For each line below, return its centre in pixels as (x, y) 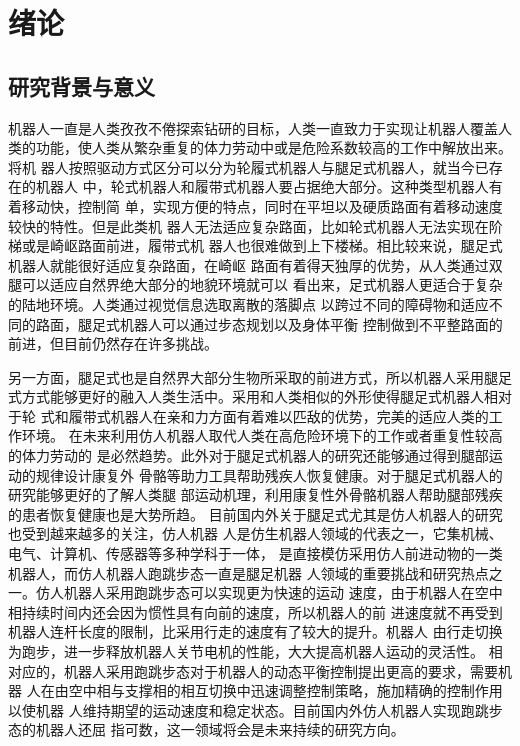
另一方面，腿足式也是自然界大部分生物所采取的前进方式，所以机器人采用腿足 (260, 376)
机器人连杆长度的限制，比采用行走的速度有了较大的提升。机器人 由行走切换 (255, 631)
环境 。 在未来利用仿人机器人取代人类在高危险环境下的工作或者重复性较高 (262, 435)
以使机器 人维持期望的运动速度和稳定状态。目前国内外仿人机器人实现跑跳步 (255, 709)
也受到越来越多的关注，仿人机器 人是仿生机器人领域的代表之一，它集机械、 (255, 533)
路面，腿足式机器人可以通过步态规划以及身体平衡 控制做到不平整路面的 (269, 323)
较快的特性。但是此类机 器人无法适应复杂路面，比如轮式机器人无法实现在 (248, 225)
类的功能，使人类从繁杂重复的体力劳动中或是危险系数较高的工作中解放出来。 (260, 147)
